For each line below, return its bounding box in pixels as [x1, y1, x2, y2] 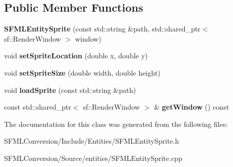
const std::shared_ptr [4, 102, 72, 112]
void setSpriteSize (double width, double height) [4, 67, 161, 78]
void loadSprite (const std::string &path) [4, 84, 136, 95]
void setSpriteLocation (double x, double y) [4, 50, 148, 61]
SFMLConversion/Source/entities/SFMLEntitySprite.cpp [4, 152, 182, 163]
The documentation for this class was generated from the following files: [4, 118, 228, 129]
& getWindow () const [154, 102, 229, 112]
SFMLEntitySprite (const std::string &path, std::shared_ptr [4, 23, 201, 34]
